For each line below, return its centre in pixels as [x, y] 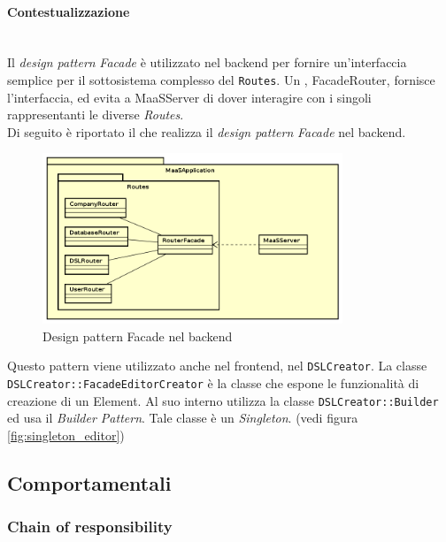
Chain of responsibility [90, 527]
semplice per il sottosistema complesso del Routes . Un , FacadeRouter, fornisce [221, 79]
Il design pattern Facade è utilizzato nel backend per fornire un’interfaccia [207, 62]
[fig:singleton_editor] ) [66, 435]
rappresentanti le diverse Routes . [96, 115]
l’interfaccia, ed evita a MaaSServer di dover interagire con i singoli [189, 97]
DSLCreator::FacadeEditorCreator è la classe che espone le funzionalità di [213, 382]
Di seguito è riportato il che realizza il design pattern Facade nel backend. [207, 131]
